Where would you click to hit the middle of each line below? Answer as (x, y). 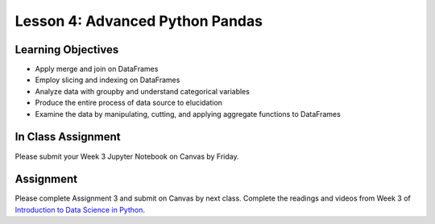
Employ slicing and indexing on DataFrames (108, 80)
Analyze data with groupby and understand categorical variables (142, 91)
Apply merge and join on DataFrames (97, 69)
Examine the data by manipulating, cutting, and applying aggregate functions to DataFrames (188, 114)
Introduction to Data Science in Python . (80, 209)
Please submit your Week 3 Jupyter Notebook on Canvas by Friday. (127, 156)
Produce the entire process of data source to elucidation (129, 103)
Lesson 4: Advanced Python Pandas (139, 21)
